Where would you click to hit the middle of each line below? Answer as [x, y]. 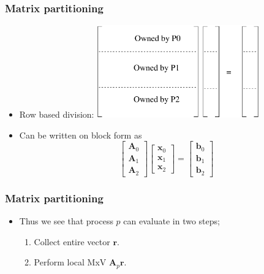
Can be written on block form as [81, 135]
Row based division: [57, 114]
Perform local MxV [70, 262]
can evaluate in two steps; [172, 221]
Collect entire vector [72, 241]
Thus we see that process [66, 221]
